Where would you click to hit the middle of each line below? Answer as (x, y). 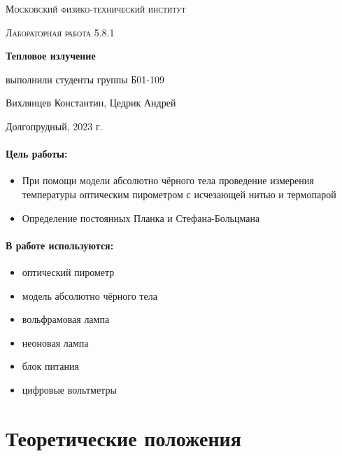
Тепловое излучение (51, 56)
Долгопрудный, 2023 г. (54, 126)
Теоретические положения (123, 437)
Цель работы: (37, 154)
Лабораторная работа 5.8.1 (60, 32)
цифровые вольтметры (69, 389)
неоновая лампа (55, 342)
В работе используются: (60, 245)
